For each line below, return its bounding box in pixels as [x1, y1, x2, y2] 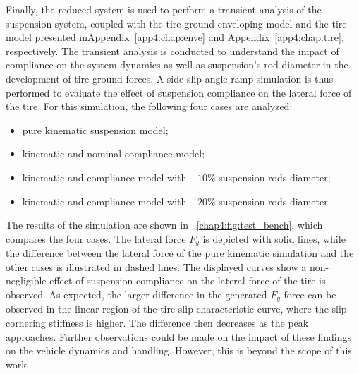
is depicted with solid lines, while [202, 231, 346, 246]
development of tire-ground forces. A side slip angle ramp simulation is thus [6, 71, 334, 85]
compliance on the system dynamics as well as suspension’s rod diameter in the [6, 57, 348, 72]
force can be [284, 286, 336, 301]
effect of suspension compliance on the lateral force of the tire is [49, 273, 326, 288]
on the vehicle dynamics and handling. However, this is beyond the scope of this [6, 343, 352, 358]
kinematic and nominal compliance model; [22, 146, 205, 161]
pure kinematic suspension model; [22, 122, 169, 137]
